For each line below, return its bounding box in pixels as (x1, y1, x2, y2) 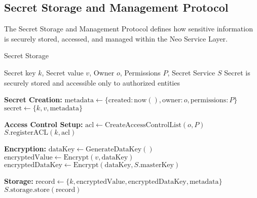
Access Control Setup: (4, 118, 83, 129)
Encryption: (4, 143, 46, 154)
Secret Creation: (4, 94, 62, 105)
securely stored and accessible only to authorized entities (4, 77, 180, 88)
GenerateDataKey (86, 146, 142, 153)
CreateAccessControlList (104, 121, 181, 129)
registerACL (10, 129, 49, 137)
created (108, 97, 131, 104)
